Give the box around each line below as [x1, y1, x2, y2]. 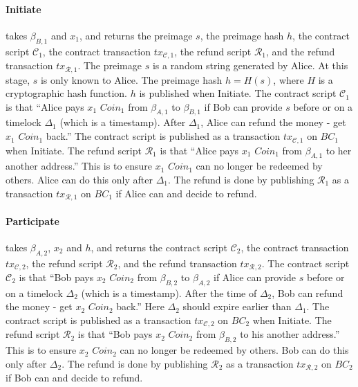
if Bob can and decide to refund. [6, 370, 143, 385]
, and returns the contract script [91, 240, 227, 254]
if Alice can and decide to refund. [115, 186, 257, 200]
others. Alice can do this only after [6, 172, 153, 186]
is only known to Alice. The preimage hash [40, 72, 223, 87]
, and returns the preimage [79, 28, 193, 42]
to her [326, 143, 352, 157]
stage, [6, 72, 30, 87]
